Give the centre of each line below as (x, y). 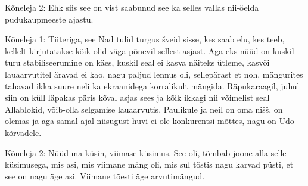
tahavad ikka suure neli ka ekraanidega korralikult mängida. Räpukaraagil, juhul (152, 86)
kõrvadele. (23, 132)
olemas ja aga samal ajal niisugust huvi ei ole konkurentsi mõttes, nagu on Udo (150, 121)
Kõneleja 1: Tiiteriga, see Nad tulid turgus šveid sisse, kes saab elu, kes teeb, (145, 39)
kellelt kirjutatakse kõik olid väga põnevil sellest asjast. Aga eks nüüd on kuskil (150, 50)
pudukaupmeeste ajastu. (49, 19)
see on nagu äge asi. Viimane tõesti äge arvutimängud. (105, 176)
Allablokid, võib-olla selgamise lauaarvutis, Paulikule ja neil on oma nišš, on (144, 109)
